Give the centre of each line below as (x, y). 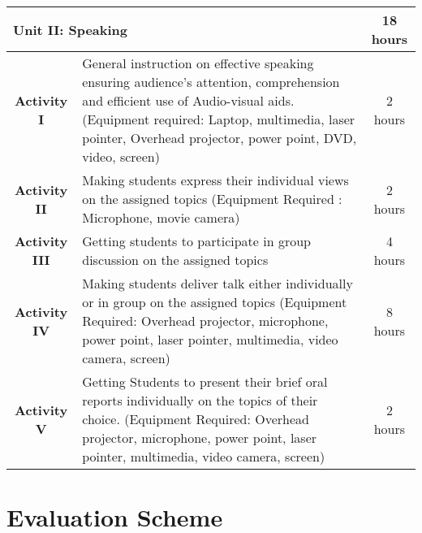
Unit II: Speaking (71, 29)
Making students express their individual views (215, 180)
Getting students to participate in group (196, 241)
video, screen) (121, 156)
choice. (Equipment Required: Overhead (196, 419)
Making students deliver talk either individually (217, 283)
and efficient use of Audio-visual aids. (188, 100)
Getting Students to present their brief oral (205, 381)
